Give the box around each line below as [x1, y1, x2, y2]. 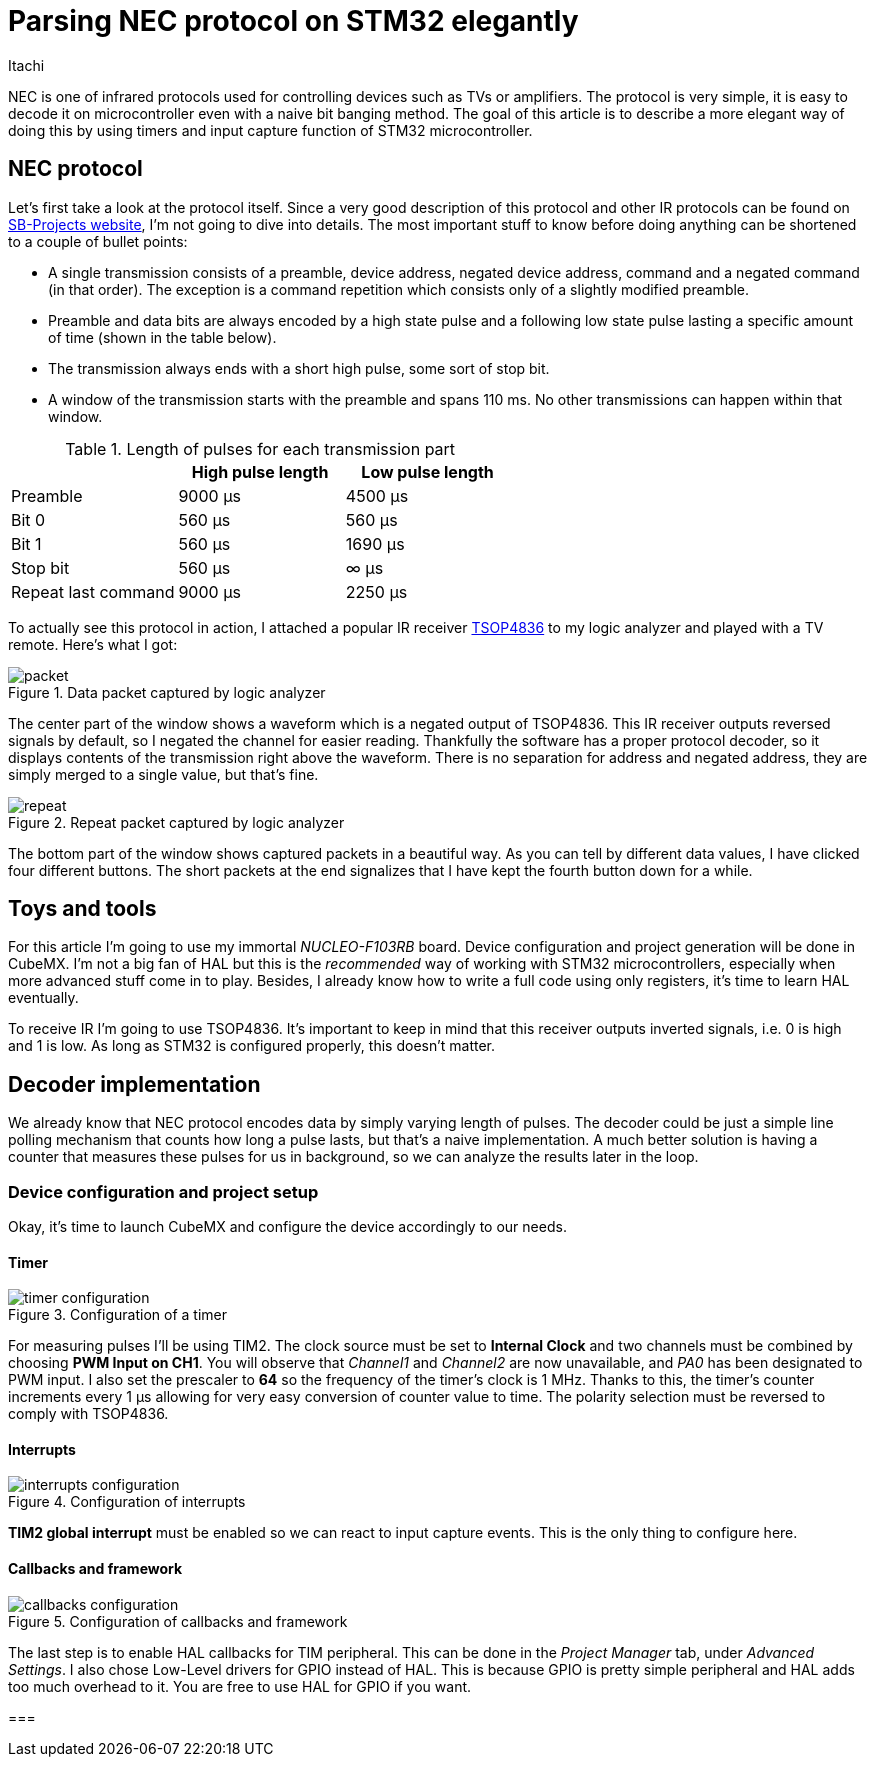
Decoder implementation [8, 1071, 261, 1097]
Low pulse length [361, 461, 494, 482]
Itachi [8, 56, 45, 74]
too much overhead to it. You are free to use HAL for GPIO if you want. [8, 1677, 472, 1695]
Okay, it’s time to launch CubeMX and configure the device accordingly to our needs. [8, 1218, 567, 1236]
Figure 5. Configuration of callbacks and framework [8, 1612, 348, 1630]
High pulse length [191, 461, 329, 482]
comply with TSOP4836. [8, 1405, 169, 1423]
